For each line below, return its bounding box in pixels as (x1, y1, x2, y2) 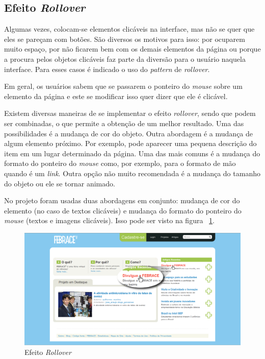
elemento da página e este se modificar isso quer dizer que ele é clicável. (4, 90, 228, 101)
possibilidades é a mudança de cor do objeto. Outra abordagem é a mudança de (4, 128, 253, 138)
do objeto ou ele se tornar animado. (4, 178, 115, 188)
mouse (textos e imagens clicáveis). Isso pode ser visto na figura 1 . (4, 215, 215, 226)
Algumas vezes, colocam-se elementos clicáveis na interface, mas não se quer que (4, 23, 255, 34)
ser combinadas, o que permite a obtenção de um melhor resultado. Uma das (4, 117, 244, 128)
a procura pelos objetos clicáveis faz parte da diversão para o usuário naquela (4, 53, 246, 64)
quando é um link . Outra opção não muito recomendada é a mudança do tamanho (4, 167, 260, 178)
